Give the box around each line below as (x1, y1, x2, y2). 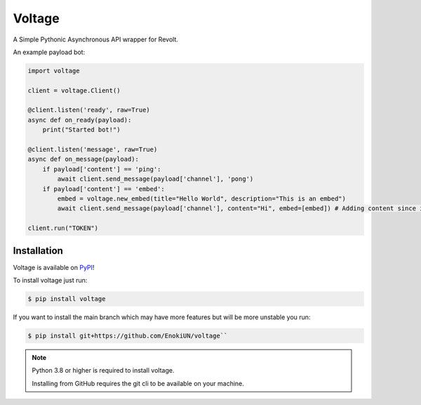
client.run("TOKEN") (27, 224, 98, 232)
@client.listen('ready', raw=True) (27, 106, 150, 114)
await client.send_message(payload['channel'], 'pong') (57, 175, 254, 183)
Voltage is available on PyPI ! (13, 263, 95, 271)
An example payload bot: (13, 48, 86, 56)
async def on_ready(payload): (27, 116, 132, 124)
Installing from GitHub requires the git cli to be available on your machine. (32, 379, 245, 387)
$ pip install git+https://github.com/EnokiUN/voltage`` (27, 332, 228, 340)
